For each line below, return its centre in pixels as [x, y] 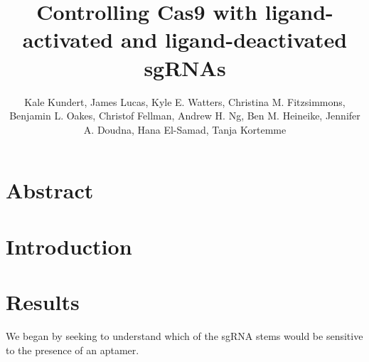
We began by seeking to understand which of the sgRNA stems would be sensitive [184, 335]
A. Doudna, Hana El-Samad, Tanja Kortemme [185, 129]
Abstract [50, 190]
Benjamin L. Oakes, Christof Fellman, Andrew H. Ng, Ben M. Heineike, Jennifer [185, 116]
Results [43, 302]
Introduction [69, 246]
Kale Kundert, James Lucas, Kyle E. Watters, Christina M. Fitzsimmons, [185, 101]
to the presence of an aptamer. [73, 350]
